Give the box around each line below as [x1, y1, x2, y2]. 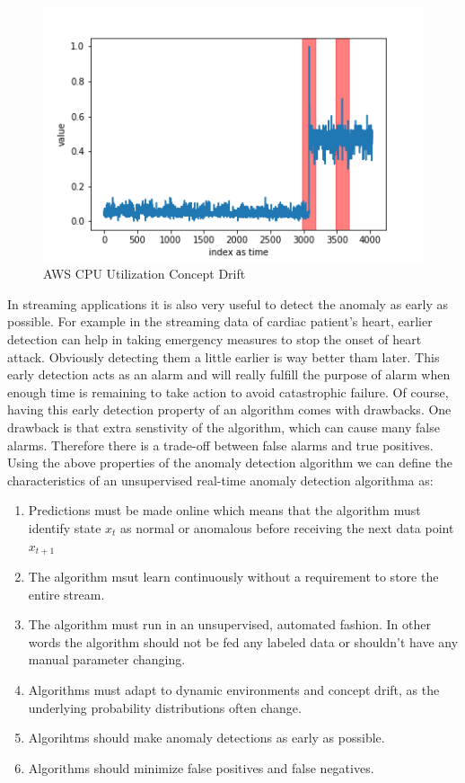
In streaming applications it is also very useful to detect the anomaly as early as [7, 294, 449, 313]
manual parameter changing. [28, 650, 186, 669]
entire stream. [28, 584, 105, 603]
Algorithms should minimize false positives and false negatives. [28, 758, 374, 777]
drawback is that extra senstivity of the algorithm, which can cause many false [7, 418, 440, 436]
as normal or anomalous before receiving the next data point [120, 518, 454, 537]
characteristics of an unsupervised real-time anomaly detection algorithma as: [7, 470, 434, 489]
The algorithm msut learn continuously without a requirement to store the [28, 567, 439, 586]
